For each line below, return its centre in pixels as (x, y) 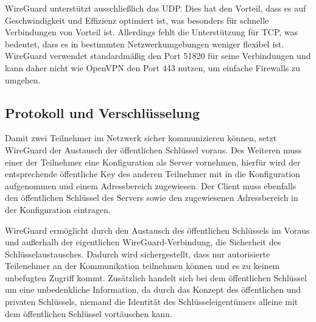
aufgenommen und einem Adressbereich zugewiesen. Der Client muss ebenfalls (151, 185)
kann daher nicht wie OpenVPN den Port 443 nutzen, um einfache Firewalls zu (153, 67)
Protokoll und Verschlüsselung (103, 112)
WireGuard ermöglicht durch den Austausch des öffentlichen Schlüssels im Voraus (157, 230)
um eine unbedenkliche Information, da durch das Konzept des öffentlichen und (153, 289)
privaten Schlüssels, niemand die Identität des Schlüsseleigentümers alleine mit (152, 302)
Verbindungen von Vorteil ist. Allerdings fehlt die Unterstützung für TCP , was (152, 32)
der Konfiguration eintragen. (58, 209)
